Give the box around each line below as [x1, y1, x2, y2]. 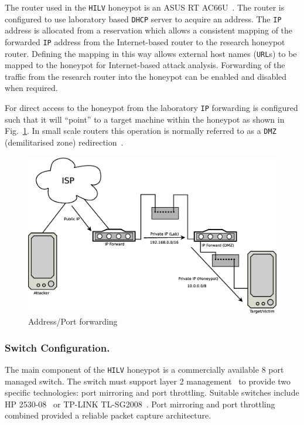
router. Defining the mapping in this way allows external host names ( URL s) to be [5, 47, 297, 59]
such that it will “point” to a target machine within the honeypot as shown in [5, 113, 285, 125]
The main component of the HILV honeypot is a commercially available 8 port [5, 363, 284, 375]
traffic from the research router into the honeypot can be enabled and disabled [5, 70, 287, 82]
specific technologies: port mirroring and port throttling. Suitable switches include [5, 386, 299, 399]
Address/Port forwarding [28, 315, 118, 328]
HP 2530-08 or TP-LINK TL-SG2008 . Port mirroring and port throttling [5, 397, 275, 410]
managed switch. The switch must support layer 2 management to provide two [5, 375, 291, 387]
